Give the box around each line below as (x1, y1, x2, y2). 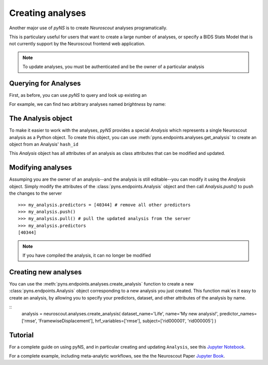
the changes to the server (9, 190, 62, 196)
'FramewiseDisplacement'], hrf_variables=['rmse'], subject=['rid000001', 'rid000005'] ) (38, 318, 216, 324)
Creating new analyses (9, 268, 82, 276)
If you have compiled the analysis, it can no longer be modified (22, 252, 151, 258)
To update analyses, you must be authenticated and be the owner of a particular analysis (22, 64, 204, 70)
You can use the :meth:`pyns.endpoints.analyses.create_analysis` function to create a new (9, 281, 194, 287)
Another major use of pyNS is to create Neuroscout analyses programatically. (9, 25, 167, 31)
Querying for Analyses (9, 79, 81, 87)
